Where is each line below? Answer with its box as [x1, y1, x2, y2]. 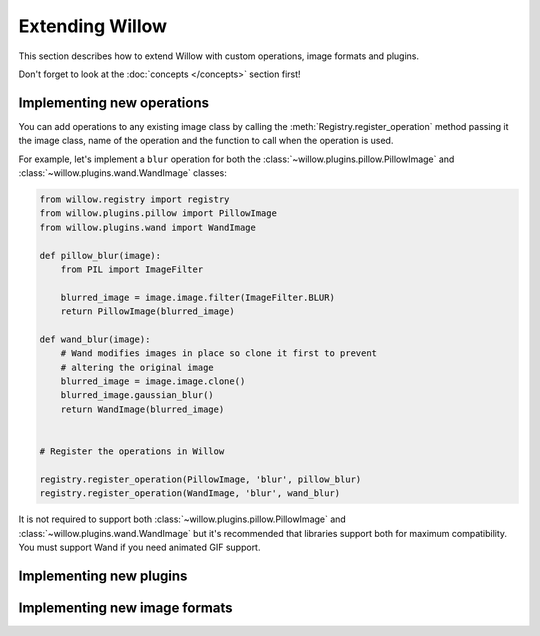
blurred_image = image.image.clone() [60, 376, 246, 387]
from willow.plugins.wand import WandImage [39, 221, 257, 233]
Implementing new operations [18, 94, 210, 111]
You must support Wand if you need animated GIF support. [18, 541, 261, 553]
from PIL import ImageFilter [60, 263, 204, 275]
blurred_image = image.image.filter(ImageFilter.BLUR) [60, 291, 335, 303]
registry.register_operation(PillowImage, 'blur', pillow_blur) [39, 473, 362, 485]
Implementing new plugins [18, 567, 188, 584]
